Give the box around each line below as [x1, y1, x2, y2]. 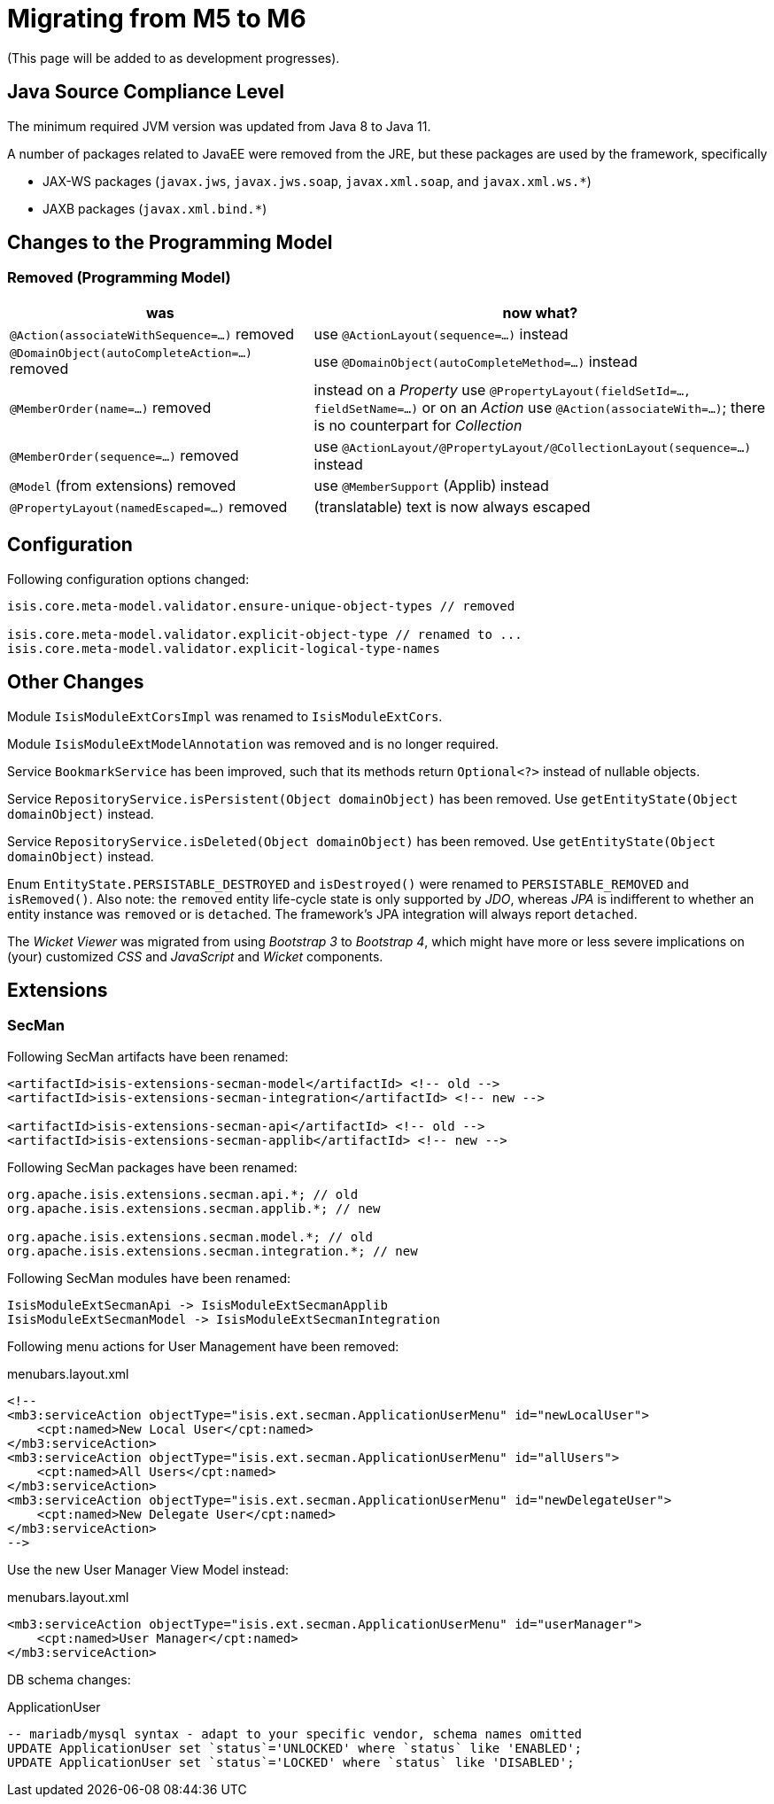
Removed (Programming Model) [7, 268, 231, 287]
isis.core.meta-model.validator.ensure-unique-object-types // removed [7, 598, 515, 613]
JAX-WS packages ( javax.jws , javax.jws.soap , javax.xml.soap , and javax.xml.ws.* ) [43, 173, 592, 189]
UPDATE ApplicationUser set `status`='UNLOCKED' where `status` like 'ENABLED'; [7, 1740, 583, 1755]
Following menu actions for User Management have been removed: [7, 1338, 399, 1354]
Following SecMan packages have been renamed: [7, 1159, 298, 1175]
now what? [502, 303, 578, 322]
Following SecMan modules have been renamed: [7, 1270, 291, 1286]
